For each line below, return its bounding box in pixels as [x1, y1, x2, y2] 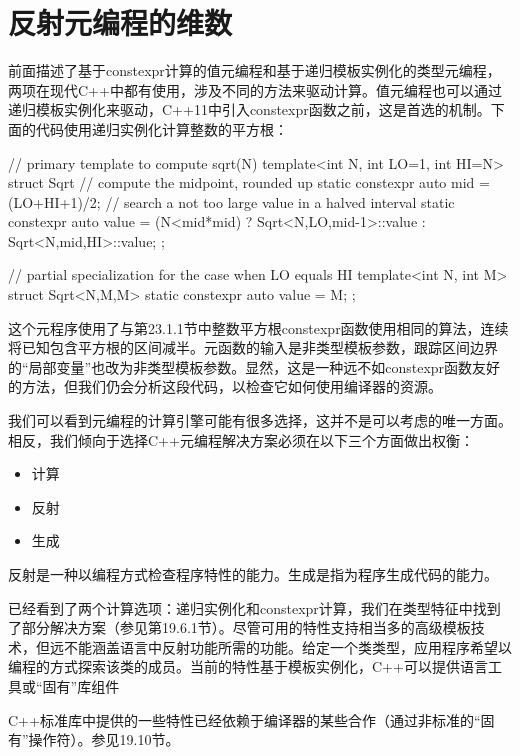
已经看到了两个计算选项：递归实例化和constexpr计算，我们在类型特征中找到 [8, 597, 501, 618]
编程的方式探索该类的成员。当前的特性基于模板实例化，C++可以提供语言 [8, 656, 488, 677]
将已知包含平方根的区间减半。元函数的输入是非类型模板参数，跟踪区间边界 [8, 337, 498, 358]
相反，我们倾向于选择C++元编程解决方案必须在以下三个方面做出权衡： [8, 429, 474, 450]
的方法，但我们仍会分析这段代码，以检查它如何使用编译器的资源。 [8, 376, 442, 397]
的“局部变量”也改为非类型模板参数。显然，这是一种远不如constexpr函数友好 [8, 356, 501, 377]
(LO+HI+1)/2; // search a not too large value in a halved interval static [8, 191, 455, 212]
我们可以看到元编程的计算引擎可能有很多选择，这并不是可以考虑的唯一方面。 [8, 410, 512, 431]
